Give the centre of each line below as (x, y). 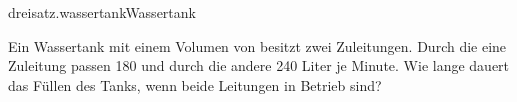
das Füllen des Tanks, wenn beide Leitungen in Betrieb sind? (195, 84)
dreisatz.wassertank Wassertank (102, 12)
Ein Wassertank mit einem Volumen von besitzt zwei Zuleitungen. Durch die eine (257, 45)
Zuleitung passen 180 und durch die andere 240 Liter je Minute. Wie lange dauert (259, 65)
